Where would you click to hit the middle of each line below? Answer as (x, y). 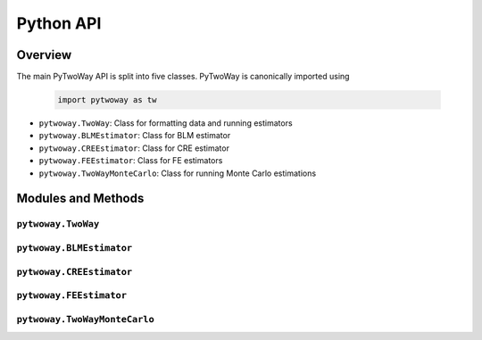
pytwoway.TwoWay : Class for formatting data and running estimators (166, 123)
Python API (59, 23)
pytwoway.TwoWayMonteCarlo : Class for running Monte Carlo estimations (178, 173)
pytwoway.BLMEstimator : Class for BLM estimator (135, 136)
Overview (44, 55)
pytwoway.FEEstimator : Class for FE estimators (131, 161)
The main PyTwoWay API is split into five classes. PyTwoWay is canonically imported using (183, 77)
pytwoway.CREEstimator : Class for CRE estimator (134, 148)
